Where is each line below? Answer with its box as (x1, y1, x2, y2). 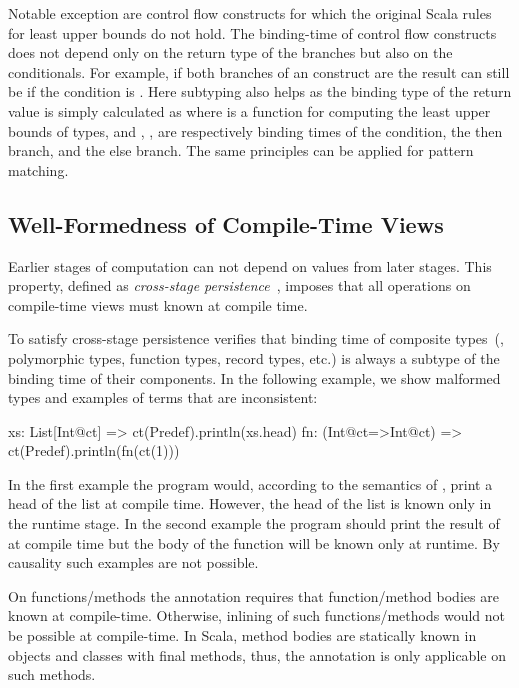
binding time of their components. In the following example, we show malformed (8, 367, 501, 388)
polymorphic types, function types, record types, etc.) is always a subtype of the (8, 347, 500, 368)
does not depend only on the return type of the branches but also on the (8, 42, 453, 63)
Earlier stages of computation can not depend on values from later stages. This (8, 255, 492, 276)
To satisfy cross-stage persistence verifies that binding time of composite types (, (8, 328, 504, 349)
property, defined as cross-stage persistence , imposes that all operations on (8, 275, 471, 296)
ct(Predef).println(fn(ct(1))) (8, 440, 180, 461)
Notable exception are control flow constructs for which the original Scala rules (8, 3, 492, 23)
